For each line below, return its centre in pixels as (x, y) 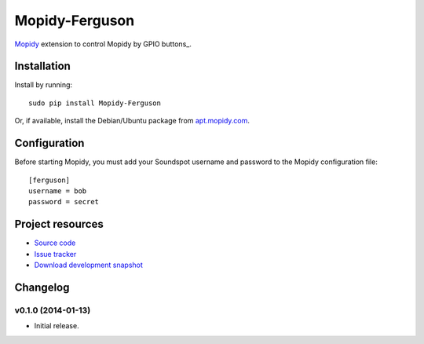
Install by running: (44, 85)
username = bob (58, 191)
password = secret (64, 202)
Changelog (42, 287)
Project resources (59, 224)
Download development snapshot (88, 265)
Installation (42, 66)
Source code (55, 243)
